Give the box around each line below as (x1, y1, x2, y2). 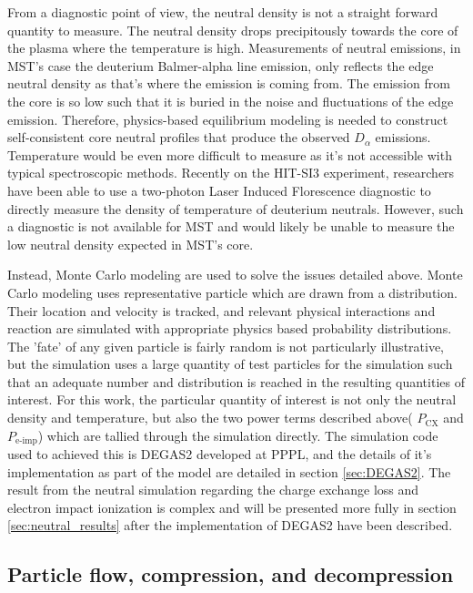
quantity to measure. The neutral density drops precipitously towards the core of (7, 20, 458, 39)
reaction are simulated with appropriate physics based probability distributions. (7, 319, 452, 338)
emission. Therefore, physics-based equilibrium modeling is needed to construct (7, 109, 448, 128)
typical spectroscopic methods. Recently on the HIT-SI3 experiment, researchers (7, 163, 455, 182)
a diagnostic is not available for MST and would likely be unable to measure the (7, 217, 455, 236)
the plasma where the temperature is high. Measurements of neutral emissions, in (7, 38, 461, 57)
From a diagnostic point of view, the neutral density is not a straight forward (7, 3, 438, 21)
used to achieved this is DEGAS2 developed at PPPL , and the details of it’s (7, 445, 432, 464)
